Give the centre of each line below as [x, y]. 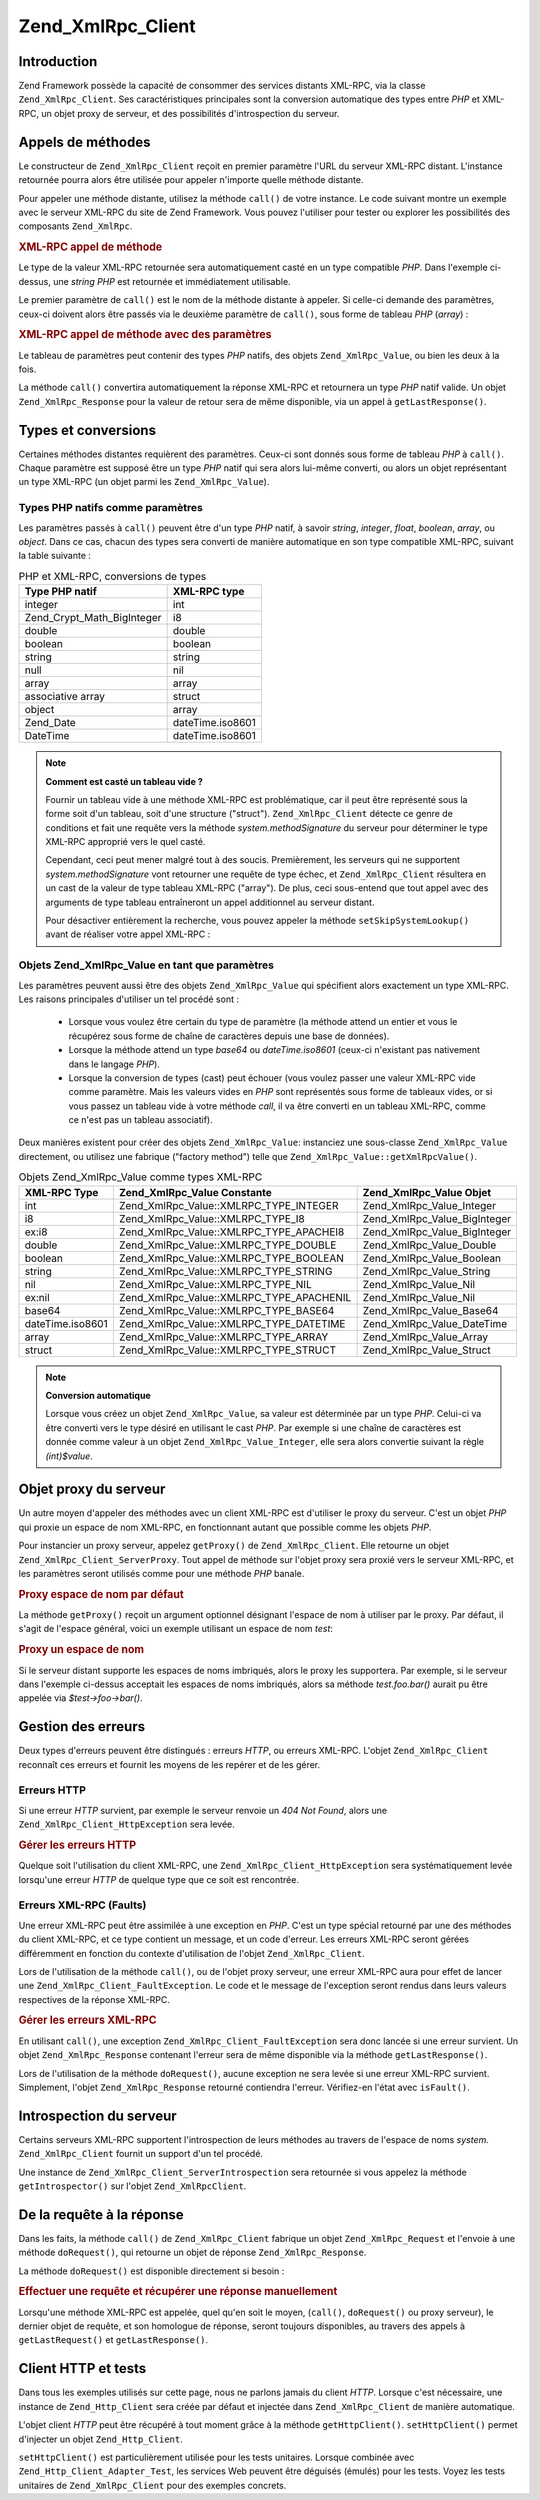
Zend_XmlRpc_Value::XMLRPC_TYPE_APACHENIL [235, 1297]
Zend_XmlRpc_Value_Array [425, 1337]
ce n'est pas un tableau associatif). [141, 1120]
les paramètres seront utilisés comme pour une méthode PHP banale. [161, 1574]
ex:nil [37, 1297]
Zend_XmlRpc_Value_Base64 [430, 1310]
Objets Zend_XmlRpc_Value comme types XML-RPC [140, 1177]
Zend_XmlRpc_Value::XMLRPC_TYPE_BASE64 [226, 1310]
